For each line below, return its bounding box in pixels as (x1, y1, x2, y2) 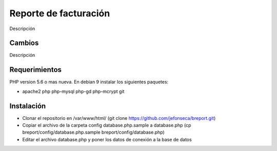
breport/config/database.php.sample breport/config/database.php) (22, 129, 165, 135)
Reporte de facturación (9, 8, 110, 19)
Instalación (9, 102, 46, 110)
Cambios (9, 39, 39, 47)
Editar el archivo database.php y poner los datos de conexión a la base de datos (22, 136, 192, 142)
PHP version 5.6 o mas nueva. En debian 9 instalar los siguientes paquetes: (9, 79, 169, 85)
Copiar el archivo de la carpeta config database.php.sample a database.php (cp (22, 122, 191, 129)
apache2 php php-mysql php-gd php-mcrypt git (22, 88, 125, 94)
